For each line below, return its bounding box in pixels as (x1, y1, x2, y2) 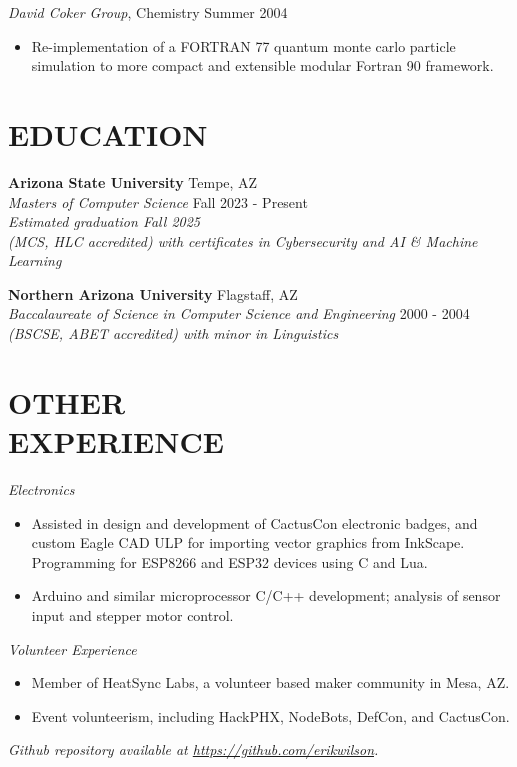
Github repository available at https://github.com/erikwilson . (8, 739, 379, 760)
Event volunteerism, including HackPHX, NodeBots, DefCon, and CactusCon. (31, 705, 510, 726)
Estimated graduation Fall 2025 (8, 211, 200, 232)
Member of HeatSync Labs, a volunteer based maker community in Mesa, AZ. (31, 672, 510, 693)
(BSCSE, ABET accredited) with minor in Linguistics (8, 323, 339, 344)
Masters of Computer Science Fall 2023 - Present (8, 191, 308, 212)
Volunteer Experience (8, 638, 137, 659)
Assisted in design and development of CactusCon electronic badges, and (31, 512, 478, 533)
